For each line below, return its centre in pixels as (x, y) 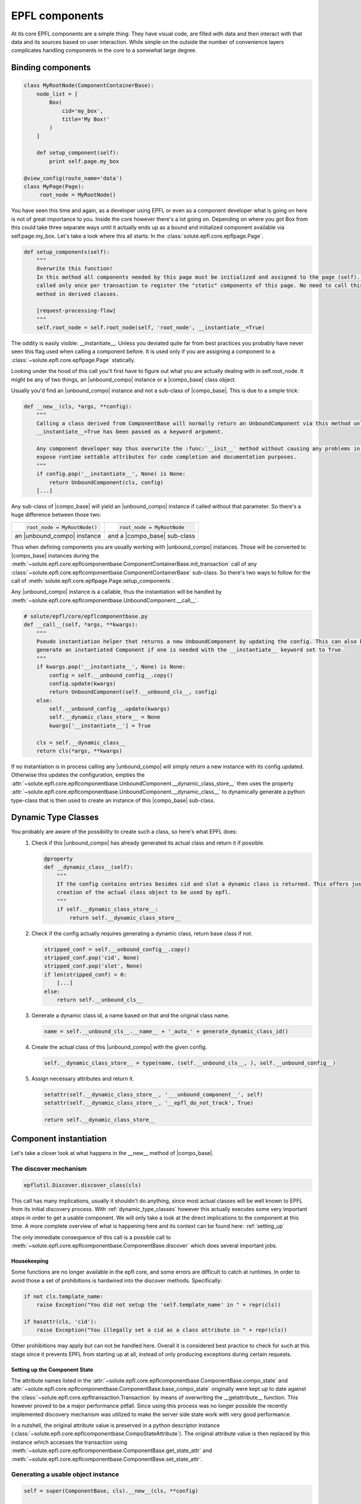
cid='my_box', (82, 111)
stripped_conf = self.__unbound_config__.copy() (117, 949)
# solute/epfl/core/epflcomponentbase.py (86, 616)
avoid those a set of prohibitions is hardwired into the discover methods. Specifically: (117, 1280)
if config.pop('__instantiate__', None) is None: (111, 474)
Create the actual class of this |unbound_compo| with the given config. (119, 1047)
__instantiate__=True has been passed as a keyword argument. (130, 432)
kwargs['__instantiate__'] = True (100, 726)
